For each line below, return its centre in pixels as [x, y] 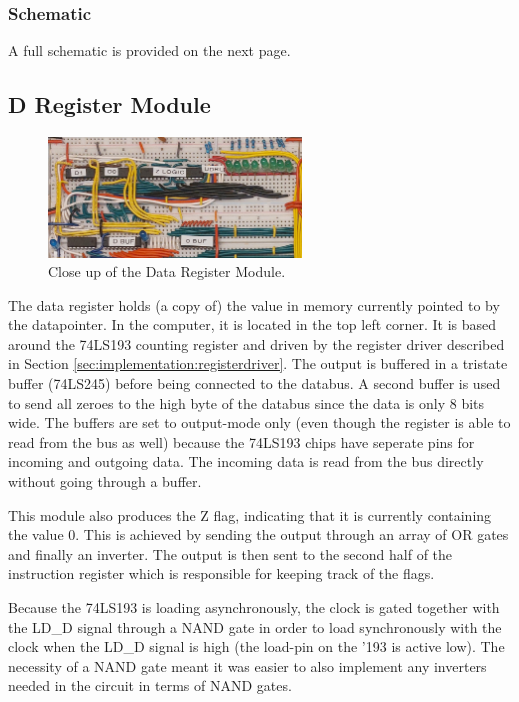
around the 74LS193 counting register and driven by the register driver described [256, 343]
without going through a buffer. [105, 481]
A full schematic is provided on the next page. [149, 50]
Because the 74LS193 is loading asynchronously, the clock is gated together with [254, 607]
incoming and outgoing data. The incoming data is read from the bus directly [246, 461]
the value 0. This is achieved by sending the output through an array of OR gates [258, 534]
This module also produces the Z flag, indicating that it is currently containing [250, 514]
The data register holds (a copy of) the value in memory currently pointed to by [254, 304]
